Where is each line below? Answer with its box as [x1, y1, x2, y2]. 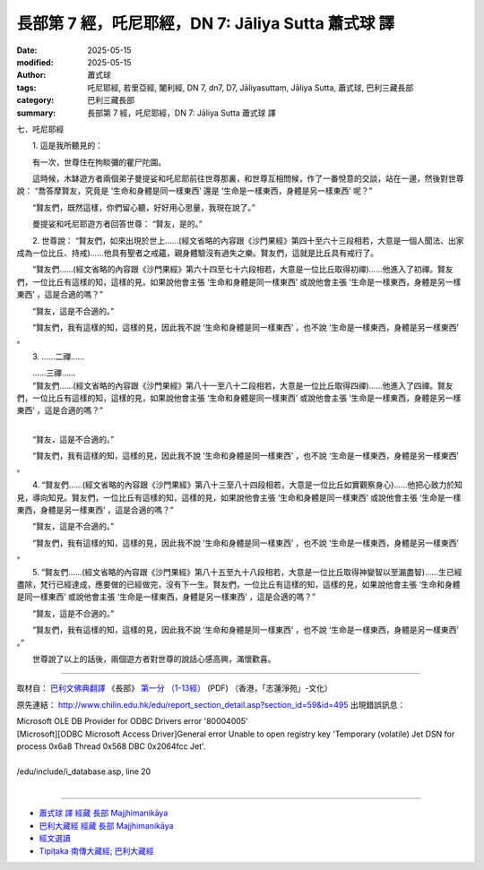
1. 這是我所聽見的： [31, 140, 103, 151]
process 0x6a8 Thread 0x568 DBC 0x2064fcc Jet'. [16, 740, 206, 752]
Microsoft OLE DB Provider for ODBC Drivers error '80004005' [16, 716, 248, 727]
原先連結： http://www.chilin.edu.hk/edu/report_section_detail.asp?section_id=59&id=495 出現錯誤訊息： [16, 699, 406, 710]
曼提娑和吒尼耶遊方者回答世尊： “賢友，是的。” [31, 219, 203, 229]
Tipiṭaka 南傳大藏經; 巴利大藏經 [39, 845, 154, 856]
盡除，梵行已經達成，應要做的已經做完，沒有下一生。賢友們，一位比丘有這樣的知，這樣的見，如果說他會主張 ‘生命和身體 [16, 579, 461, 590]
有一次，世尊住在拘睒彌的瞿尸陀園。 [31, 157, 166, 168]
